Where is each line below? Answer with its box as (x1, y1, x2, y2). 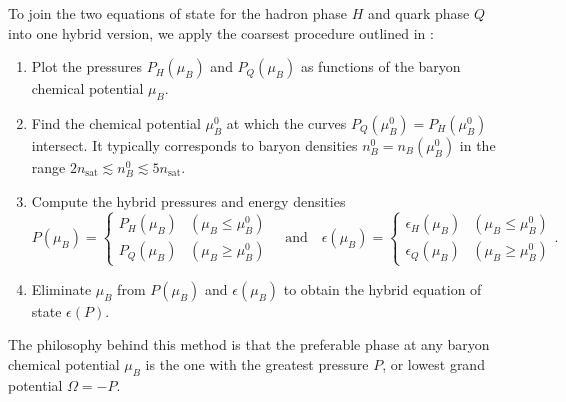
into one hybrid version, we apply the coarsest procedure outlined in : (8, 22, 434, 43)
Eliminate (31, 278, 92, 299)
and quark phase (368, 3, 470, 23)
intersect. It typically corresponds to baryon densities (31, 134, 358, 155)
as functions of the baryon (300, 56, 461, 77)
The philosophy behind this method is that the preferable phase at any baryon (8, 334, 490, 355)
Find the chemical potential (31, 112, 201, 133)
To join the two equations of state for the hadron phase (8, 3, 348, 23)
